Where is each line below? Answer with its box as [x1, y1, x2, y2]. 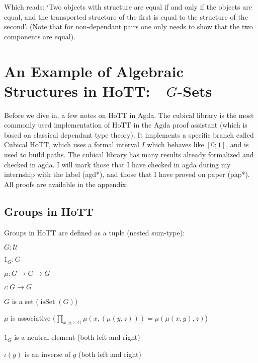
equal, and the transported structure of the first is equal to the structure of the [4, 11, 248, 22]
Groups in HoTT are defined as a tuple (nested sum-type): [4, 227, 185, 237]
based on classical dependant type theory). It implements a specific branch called [4, 129, 254, 140]
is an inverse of [24, 348, 70, 359]
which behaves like [147, 139, 204, 150]
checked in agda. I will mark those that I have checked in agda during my [4, 159, 231, 169]
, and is [226, 139, 249, 150]
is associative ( [11, 313, 56, 323]
